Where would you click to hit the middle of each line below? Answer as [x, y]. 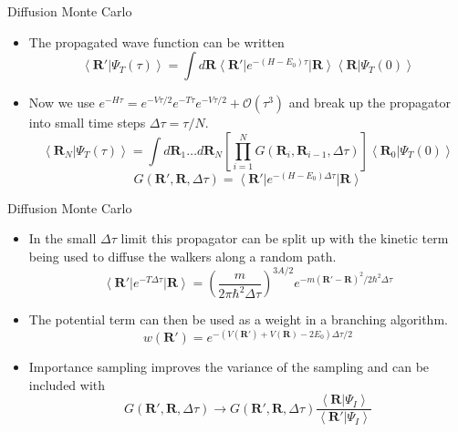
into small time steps [87, 123]
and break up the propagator [370, 103]
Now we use [62, 103]
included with [67, 384]
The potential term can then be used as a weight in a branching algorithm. [238, 319]
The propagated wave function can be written [156, 41]
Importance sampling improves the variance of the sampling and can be [229, 367]
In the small [62, 238]
